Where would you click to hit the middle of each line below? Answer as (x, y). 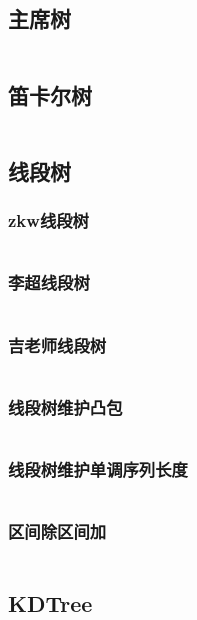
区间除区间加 (57, 531)
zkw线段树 (48, 220)
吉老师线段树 (57, 344)
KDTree (50, 602)
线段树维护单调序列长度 (98, 468)
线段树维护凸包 (65, 406)
